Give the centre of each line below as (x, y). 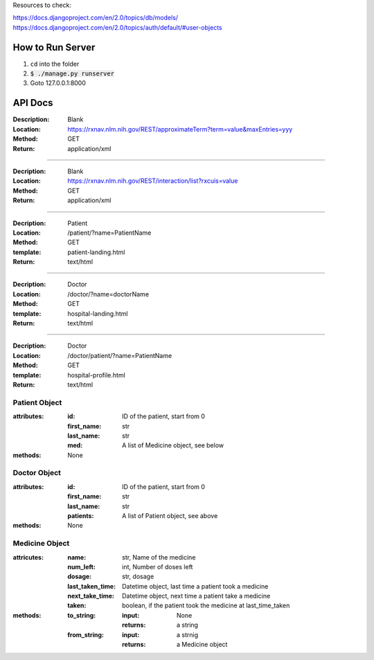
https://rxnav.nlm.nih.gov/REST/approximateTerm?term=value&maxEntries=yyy (180, 129)
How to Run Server (54, 47)
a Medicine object (202, 645)
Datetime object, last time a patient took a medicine (195, 586)
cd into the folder (55, 64)
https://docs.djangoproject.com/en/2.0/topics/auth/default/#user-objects (117, 27)
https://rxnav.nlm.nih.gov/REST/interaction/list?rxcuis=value (153, 181)
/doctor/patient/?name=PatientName (120, 355)
